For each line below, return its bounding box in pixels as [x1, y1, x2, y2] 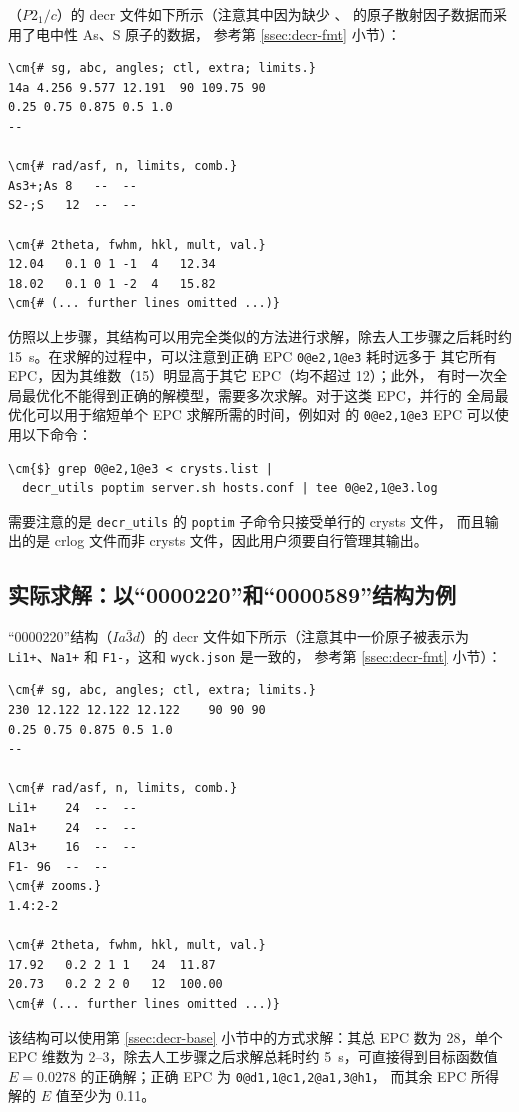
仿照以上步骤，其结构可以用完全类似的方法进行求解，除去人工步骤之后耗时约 [8, 325, 512, 346]
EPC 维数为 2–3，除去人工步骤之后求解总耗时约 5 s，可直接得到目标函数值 [8, 1046, 498, 1067]
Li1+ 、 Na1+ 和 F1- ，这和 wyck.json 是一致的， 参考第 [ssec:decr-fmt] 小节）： [8, 645, 502, 666]
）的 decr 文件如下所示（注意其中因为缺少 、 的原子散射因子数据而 [56, 4, 494, 24]
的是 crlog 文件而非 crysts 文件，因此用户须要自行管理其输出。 [21, 530, 428, 551]
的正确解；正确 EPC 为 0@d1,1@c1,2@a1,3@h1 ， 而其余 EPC [80, 1065, 467, 1086]
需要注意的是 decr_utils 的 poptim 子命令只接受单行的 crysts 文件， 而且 [8, 510, 485, 531]
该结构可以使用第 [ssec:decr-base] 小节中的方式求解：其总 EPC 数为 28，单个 [8, 1026, 503, 1047]
